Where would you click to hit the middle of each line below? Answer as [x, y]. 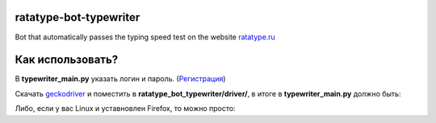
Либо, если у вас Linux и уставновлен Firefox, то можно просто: [125, 109]
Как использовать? [67, 60]
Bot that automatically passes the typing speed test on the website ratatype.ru [145, 37]
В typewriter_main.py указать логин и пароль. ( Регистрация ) [120, 79]
